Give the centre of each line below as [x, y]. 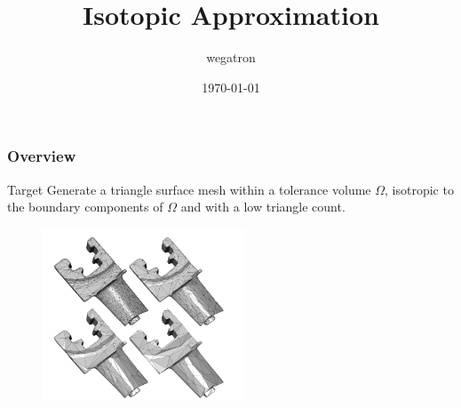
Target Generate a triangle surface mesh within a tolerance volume [189, 189]
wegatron [231, 57]
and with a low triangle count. [263, 207]
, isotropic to [419, 189]
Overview [42, 156]
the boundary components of [85, 207]
